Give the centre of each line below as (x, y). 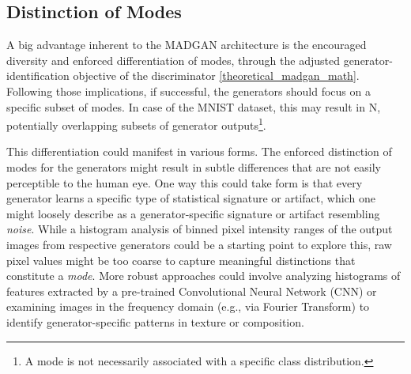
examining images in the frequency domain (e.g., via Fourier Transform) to (188, 306)
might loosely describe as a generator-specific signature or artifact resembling (193, 213)
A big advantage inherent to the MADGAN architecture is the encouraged (187, 45)
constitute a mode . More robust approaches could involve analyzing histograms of (204, 276)
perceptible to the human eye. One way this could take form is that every (185, 182)
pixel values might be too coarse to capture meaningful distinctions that (181, 260)
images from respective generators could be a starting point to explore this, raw (199, 244)
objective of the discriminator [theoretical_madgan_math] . (216, 76)
